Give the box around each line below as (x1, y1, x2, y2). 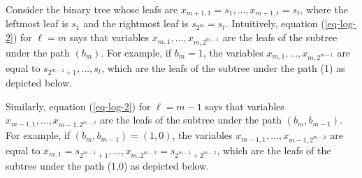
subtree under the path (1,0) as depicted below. (6, 158, 210, 172)
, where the (300, 2, 348, 16)
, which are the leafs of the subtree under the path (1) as (101, 60, 345, 75)
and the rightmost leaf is (83, 16, 189, 31)
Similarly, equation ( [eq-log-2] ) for (6, 98, 151, 113)
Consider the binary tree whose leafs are (6, 2, 178, 16)
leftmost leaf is (6, 16, 68, 31)
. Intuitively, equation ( (225, 16, 325, 31)
